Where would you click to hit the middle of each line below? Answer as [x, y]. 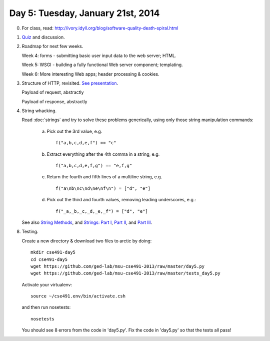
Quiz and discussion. [43, 37]
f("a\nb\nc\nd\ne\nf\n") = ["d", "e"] [103, 188]
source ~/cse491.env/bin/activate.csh [78, 296]
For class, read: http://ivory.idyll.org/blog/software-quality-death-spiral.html [100, 28]
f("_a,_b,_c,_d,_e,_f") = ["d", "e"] [102, 211]
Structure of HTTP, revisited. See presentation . [70, 83]
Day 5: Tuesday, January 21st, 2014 [84, 13]
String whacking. [39, 111]
